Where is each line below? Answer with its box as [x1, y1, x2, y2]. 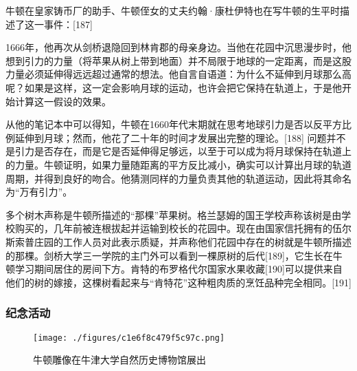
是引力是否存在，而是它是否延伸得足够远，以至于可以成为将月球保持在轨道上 [5, 144, 352, 158]
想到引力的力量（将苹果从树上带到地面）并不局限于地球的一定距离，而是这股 [5, 53, 352, 67]
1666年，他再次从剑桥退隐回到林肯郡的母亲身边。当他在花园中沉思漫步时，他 [5, 40, 352, 54]
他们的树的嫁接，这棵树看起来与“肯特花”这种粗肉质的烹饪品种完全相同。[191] [5, 275, 352, 289]
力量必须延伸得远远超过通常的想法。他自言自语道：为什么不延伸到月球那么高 [5, 67, 352, 81]
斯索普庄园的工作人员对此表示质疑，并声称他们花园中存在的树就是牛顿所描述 [5, 234, 352, 248]
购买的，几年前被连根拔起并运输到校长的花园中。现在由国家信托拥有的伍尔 [14, 221, 352, 235]
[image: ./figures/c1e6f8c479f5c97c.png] [33, 332, 225, 343]
